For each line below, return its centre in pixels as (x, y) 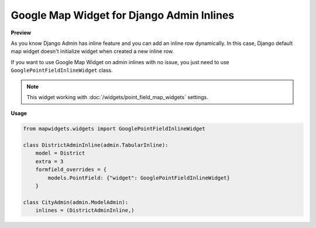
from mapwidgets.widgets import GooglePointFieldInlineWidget (114, 129)
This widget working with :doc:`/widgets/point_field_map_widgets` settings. (118, 97)
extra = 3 (49, 161)
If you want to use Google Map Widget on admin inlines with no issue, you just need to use (120, 62)
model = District (60, 153)
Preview (21, 33)
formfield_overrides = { (71, 170)
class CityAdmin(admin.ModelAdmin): (76, 202)
